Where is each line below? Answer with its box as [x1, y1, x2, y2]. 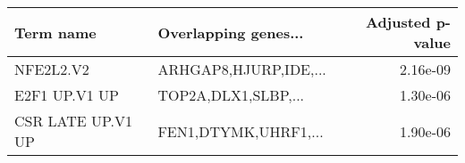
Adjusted [365, 12, 431, 32]
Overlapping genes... [157, 21, 304, 43]
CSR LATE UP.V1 [14, 110, 133, 131]
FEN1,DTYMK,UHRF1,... [157, 120, 324, 142]
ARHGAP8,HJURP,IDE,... [157, 59, 326, 79]
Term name [14, 21, 97, 43]
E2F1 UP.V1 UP [14, 85, 119, 105]
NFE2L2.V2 [14, 59, 89, 79]
